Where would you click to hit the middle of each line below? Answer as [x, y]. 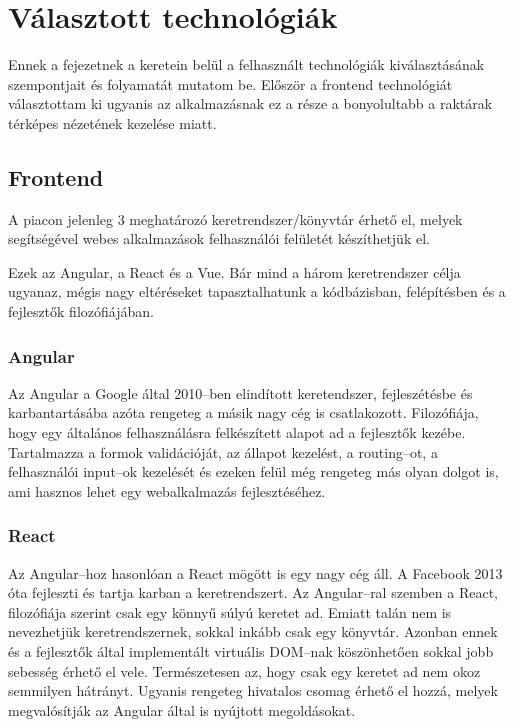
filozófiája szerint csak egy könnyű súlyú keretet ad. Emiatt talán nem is [230, 611]
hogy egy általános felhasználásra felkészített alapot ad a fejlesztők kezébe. [237, 432]
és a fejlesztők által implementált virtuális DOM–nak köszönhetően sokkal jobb [251, 651]
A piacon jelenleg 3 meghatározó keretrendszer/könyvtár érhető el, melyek [235, 218]
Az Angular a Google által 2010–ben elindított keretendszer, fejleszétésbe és [240, 392]
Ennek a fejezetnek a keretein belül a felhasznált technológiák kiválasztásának [246, 64]
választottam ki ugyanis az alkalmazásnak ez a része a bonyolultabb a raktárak [250, 103]
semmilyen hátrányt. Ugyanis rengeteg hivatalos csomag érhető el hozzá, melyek [253, 690]
